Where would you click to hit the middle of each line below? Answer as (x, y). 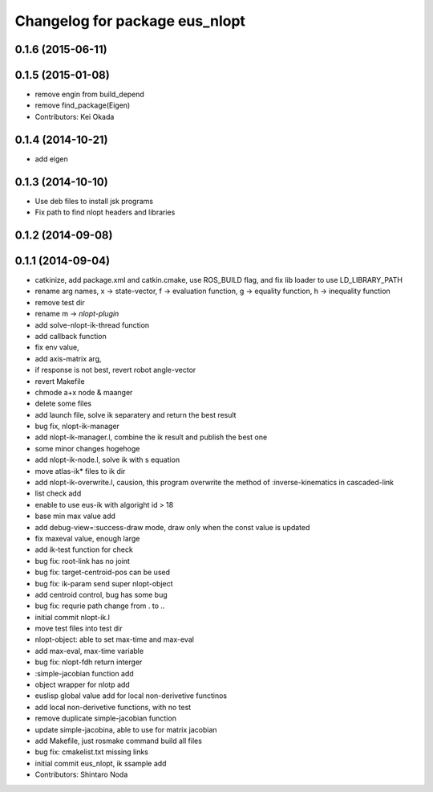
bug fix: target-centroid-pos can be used (103, 572)
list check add (58, 493)
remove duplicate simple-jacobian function (105, 718)
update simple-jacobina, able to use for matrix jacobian (126, 729)
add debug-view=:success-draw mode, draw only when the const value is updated (172, 527)
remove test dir (60, 302)
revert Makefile (60, 381)
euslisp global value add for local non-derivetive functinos (131, 696)
